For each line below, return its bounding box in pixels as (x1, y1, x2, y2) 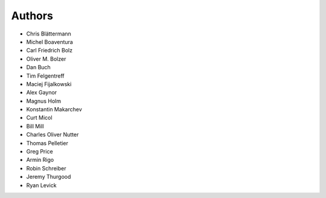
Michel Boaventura (26, 38, 74, 45)
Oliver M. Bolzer (26, 55, 66, 63)
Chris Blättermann (26, 30, 72, 37)
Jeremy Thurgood (26, 173, 71, 181)
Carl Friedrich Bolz (26, 47, 72, 54)
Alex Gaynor (26, 89, 57, 96)
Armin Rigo (26, 156, 54, 164)
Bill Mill (26, 122, 45, 129)
